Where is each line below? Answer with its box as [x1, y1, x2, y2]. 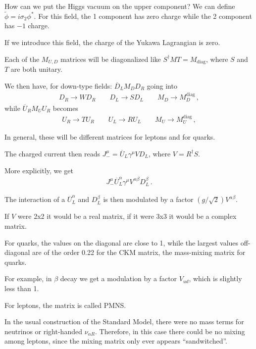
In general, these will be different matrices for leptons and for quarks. [4, 132, 215, 142]
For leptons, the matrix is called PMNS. [4, 299, 126, 310]
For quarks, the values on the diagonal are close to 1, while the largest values [4, 237, 239, 248]
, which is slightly [189, 273, 242, 284]
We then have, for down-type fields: [4, 80, 112, 91]
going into [147, 80, 177, 91]
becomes [52, 102, 78, 113]
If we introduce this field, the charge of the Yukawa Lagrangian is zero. [4, 37, 220, 47]
